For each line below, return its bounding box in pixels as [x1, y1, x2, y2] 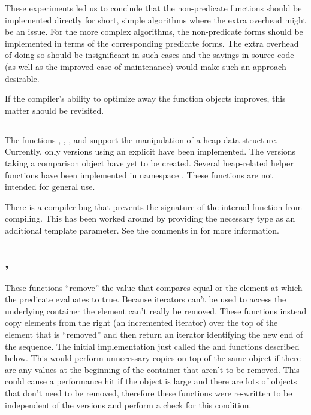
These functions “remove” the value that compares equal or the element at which [5, 281, 303, 293]
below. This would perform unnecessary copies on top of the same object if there [5, 352, 301, 364]
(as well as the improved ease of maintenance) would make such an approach [5, 60, 286, 72]
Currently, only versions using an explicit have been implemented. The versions [5, 145, 296, 157]
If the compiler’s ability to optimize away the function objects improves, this [5, 92, 286, 105]
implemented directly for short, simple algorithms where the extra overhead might [5, 13, 306, 26]
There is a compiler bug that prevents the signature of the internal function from [5, 200, 303, 213]
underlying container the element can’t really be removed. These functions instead [5, 304, 307, 317]
